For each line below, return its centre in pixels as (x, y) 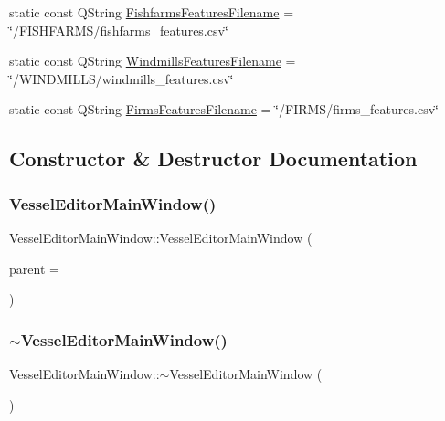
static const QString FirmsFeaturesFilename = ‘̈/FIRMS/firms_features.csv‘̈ (224, 109)
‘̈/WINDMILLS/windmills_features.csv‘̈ (122, 78)
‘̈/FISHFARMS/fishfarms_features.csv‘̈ (119, 30)
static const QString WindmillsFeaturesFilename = (153, 61)
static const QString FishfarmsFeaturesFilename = (152, 12)
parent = (34, 268)
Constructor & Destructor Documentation (213, 158)
